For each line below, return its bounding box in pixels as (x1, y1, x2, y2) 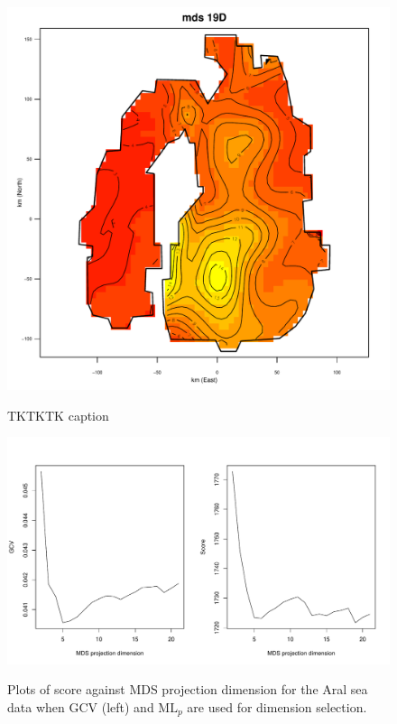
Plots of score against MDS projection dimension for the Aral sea (7, 680, 368, 699)
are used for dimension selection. (187, 697, 367, 716)
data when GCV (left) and (7, 697, 154, 716)
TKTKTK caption (7, 405, 109, 424)
